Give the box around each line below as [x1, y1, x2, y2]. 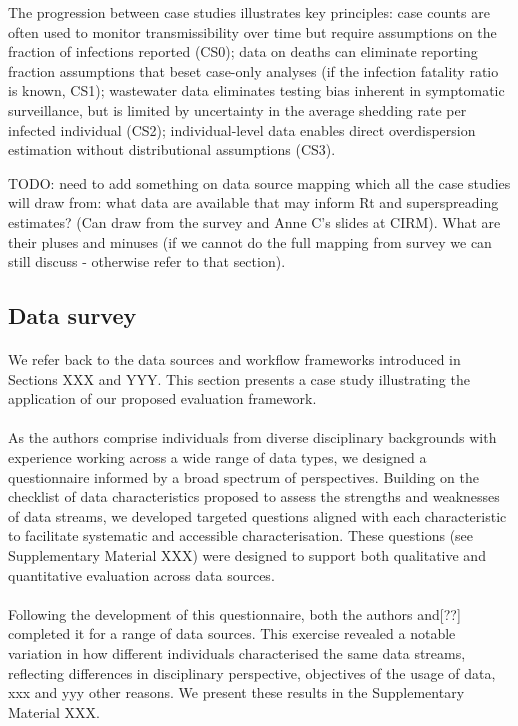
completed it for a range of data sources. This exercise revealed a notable [8, 623, 456, 644]
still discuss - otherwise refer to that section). [8, 251, 286, 272]
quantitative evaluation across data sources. [8, 564, 275, 585]
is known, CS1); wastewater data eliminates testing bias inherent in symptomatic [8, 80, 505, 101]
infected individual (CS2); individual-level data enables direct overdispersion [8, 119, 476, 140]
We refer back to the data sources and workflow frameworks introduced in [8, 349, 461, 370]
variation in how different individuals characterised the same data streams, [8, 643, 466, 663]
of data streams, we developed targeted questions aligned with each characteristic [8, 505, 507, 526]
